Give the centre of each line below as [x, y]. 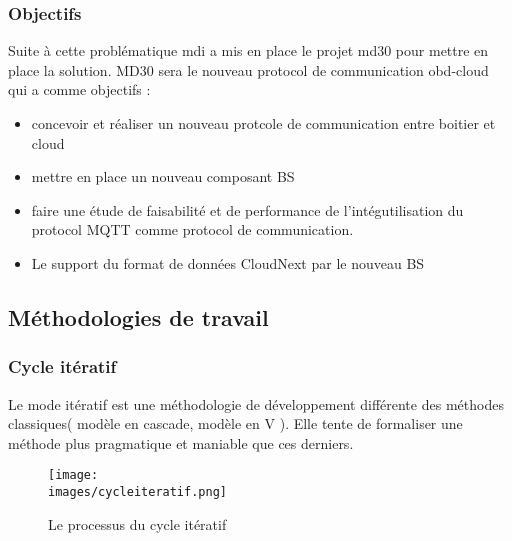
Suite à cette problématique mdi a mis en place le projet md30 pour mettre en [248, 50]
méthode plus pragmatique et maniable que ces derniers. [181, 442]
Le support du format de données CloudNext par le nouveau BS [228, 262]
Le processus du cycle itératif [137, 523]
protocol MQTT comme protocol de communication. [192, 229]
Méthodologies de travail [138, 316]
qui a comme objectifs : [79, 89]
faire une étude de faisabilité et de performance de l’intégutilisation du [247, 209]
